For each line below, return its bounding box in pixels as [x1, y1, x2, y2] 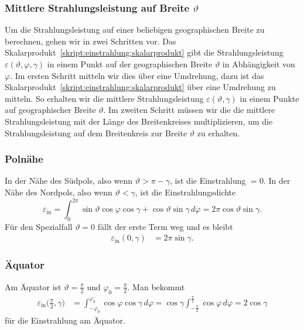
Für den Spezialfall [5, 220, 73, 232]
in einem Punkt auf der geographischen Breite [47, 58, 213, 70]
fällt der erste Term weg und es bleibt [97, 220, 233, 232]
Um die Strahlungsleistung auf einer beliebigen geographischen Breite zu [5, 23, 265, 36]
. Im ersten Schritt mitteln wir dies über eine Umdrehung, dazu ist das [10, 69, 264, 81]
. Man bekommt [127, 280, 185, 293]
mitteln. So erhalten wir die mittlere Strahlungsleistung [5, 92, 204, 104]
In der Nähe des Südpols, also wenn [5, 174, 133, 187]
